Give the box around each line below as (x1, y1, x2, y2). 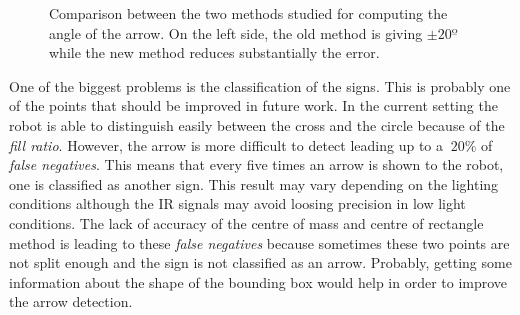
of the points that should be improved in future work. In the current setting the (9, 95, 498, 116)
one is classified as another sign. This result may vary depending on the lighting (9, 173, 499, 194)
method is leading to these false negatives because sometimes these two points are (9, 232, 510, 253)
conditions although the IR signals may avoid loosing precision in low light (9, 193, 466, 214)
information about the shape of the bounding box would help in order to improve (9, 271, 508, 292)
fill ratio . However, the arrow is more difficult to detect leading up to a (9, 134, 443, 155)
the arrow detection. (9, 291, 133, 312)
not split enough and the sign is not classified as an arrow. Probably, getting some (9, 252, 512, 273)
